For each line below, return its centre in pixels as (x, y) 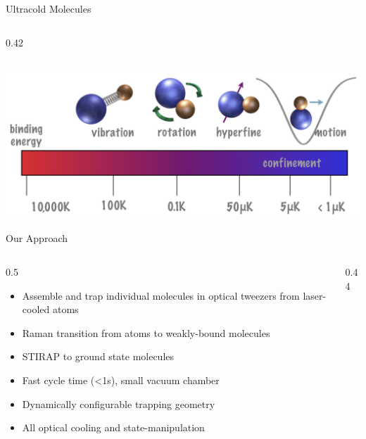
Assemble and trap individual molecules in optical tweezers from (161, 295)
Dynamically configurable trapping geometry (119, 403)
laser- (315, 295)
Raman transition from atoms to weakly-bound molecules (146, 332)
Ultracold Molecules (49, 8)
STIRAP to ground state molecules (98, 356)
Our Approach (37, 238)
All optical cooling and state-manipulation (113, 427)
